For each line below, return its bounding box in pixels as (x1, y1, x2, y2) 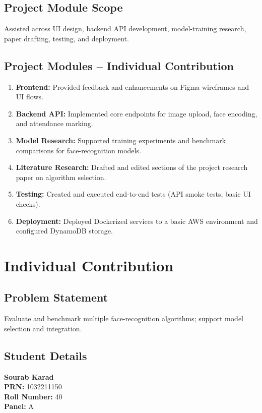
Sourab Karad (4, 371, 54, 382)
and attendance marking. (16, 118, 93, 129)
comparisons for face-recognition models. (16, 145, 141, 155)
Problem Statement (4, 289, 108, 305)
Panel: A (4, 401, 34, 411)
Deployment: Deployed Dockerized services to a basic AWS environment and (16, 215, 258, 226)
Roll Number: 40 (4, 391, 62, 401)
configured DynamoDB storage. (16, 225, 113, 236)
